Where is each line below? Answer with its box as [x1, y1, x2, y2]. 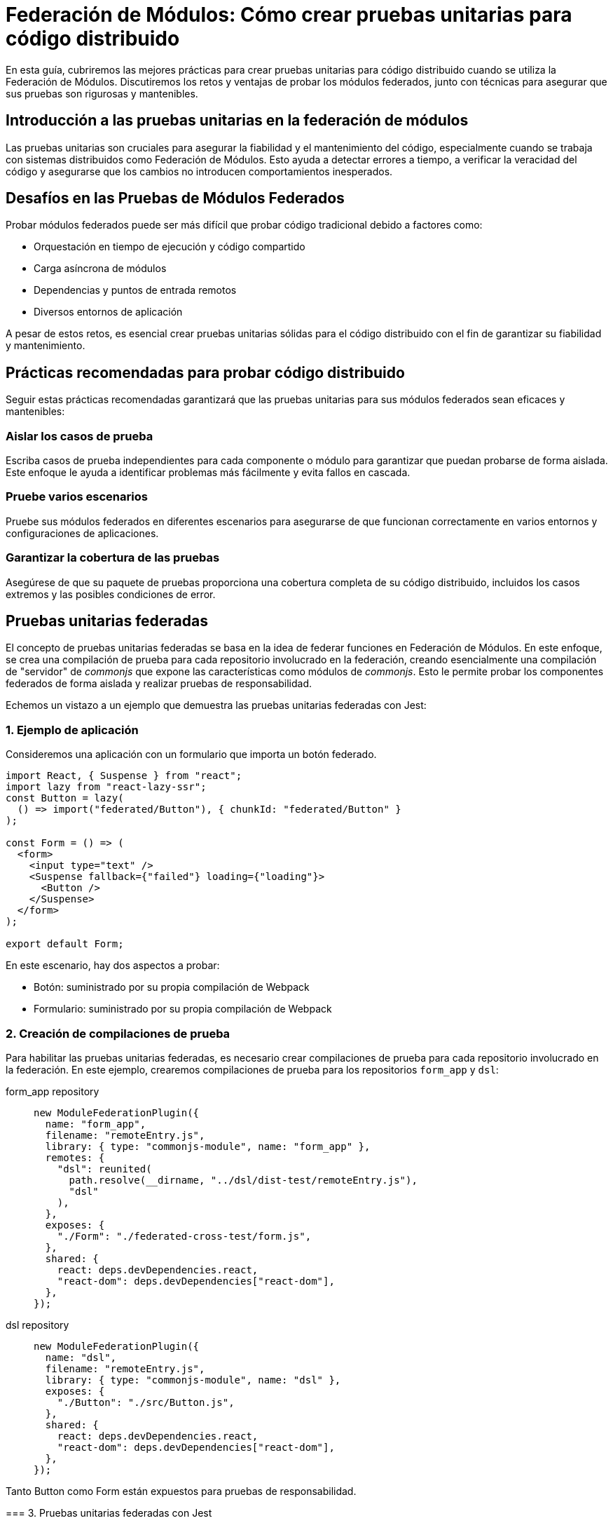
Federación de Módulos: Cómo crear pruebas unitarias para [6, 3, 572, 27]
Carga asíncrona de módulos [34, 262, 167, 275]
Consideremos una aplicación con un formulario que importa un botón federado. [6, 748, 377, 761]
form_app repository [6, 1085, 99, 1097]
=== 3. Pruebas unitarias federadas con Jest [6, 1506, 212, 1519]
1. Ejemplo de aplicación [6, 722, 139, 737]
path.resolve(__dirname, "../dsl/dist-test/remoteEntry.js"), [69, 1174, 418, 1186]
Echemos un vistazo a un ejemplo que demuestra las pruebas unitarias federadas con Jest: [6, 699, 427, 712]
